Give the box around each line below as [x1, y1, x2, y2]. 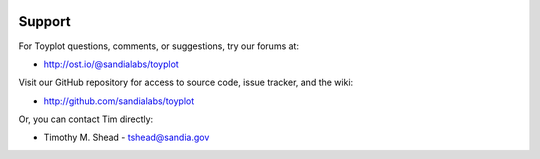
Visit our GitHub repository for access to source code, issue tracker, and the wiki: [18, 76, 354, 89]
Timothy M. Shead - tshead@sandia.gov [43, 131, 210, 144]
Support [18, 13, 71, 30]
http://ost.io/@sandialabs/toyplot [43, 58, 179, 70]
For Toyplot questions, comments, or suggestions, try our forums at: [18, 40, 300, 52]
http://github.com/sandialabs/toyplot [43, 95, 195, 107]
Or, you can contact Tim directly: [18, 113, 154, 125]
